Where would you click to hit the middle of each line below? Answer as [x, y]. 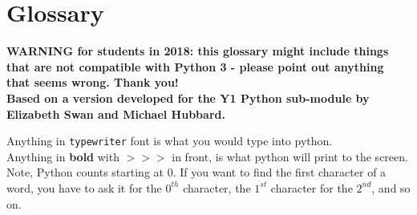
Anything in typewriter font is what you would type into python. [170, 141]
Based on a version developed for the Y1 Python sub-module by [188, 97]
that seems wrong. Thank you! [93, 82]
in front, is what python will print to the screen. [290, 156]
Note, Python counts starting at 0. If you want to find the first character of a [196, 172]
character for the [312, 187]
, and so [391, 187]
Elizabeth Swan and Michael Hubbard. [116, 114]
